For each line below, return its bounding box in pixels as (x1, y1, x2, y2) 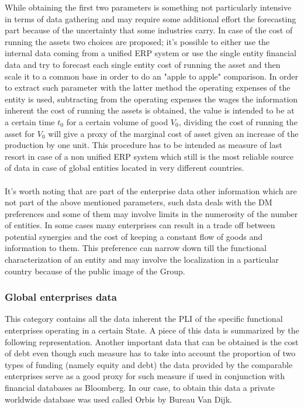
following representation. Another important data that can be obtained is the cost (5, 335, 299, 348)
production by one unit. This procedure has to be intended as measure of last (5, 139, 282, 151)
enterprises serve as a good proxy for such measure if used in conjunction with (5, 370, 285, 382)
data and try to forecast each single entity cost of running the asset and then (5, 58, 281, 70)
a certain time (5, 115, 55, 128)
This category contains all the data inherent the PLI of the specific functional (5, 312, 283, 325)
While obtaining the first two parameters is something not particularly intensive (5, 1, 292, 13)
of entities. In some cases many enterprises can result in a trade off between (5, 219, 275, 231)
